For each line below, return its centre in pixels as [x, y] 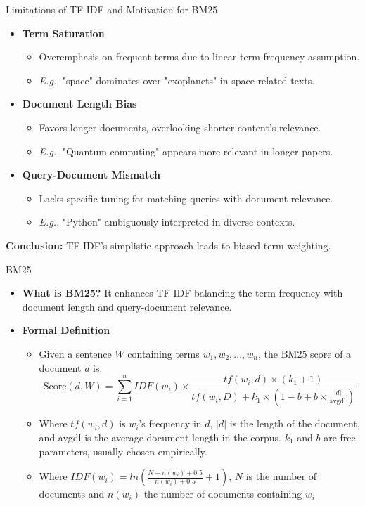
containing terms [164, 353]
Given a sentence [75, 353]
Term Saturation [63, 33]
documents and [72, 494]
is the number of [281, 476]
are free [340, 437]
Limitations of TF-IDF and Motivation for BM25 [112, 9]
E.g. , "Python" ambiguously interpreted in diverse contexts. [167, 222]
